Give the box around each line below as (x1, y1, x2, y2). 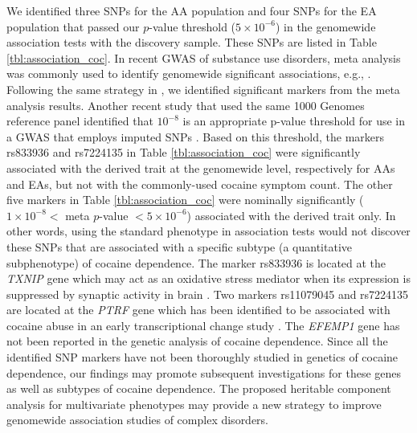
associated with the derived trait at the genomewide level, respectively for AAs (6, 159, 395, 176)
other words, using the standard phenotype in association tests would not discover (6, 223, 411, 239)
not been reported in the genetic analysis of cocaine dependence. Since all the (6, 333, 388, 349)
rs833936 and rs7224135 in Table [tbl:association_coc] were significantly (6, 144, 361, 161)
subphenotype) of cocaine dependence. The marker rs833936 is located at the (6, 254, 386, 271)
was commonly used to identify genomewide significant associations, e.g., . (6, 65, 371, 82)
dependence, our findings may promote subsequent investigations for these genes (6, 364, 402, 381)
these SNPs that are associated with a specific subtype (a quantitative (6, 238, 353, 255)
